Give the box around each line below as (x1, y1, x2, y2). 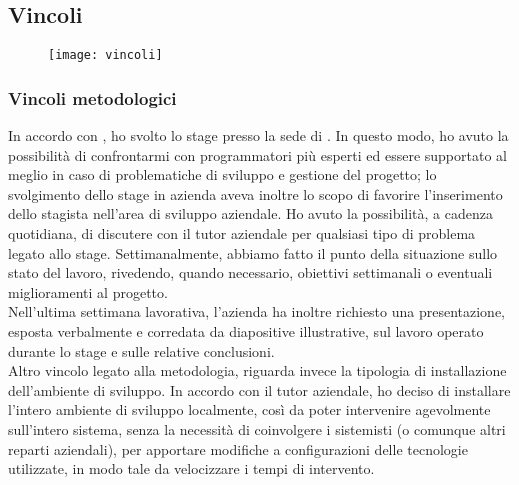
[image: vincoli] (48, 48, 163, 63)
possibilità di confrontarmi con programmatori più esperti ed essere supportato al (8, 144, 507, 165)
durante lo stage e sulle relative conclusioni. (8, 340, 275, 361)
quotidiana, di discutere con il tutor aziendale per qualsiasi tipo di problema (8, 223, 476, 244)
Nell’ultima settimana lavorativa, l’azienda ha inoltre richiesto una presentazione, (8, 301, 506, 322)
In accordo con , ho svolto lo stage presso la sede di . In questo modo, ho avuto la (8, 125, 509, 146)
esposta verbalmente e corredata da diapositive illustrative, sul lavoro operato (8, 321, 484, 342)
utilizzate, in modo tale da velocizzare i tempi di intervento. (8, 458, 375, 479)
